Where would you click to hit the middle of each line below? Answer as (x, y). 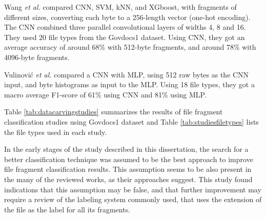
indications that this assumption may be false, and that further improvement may (133, 189)
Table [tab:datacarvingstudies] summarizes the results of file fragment (114, 112)
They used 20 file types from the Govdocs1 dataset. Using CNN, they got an (125, 37)
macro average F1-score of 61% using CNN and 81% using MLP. (105, 94)
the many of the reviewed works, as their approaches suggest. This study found (128, 179)
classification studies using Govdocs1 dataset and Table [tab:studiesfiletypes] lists (131, 121)
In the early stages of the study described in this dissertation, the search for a (126, 149)
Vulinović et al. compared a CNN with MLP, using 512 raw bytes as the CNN (127, 74)
